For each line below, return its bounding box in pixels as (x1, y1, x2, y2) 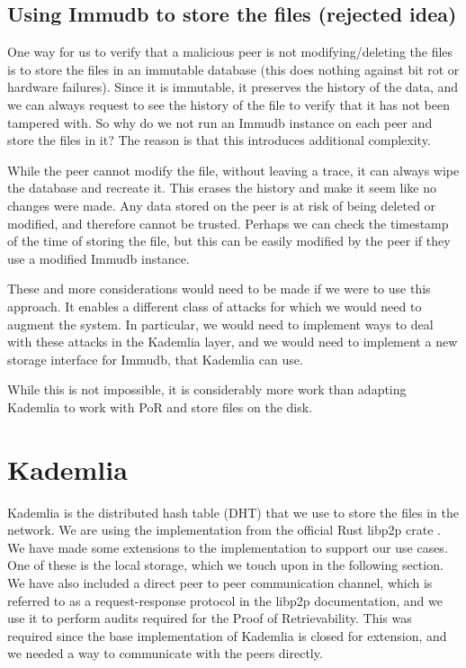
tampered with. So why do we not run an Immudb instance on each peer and (7, 113, 433, 131)
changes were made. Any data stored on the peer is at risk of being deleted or (7, 195, 436, 214)
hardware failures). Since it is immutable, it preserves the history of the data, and (7, 77, 459, 96)
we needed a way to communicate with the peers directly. (7, 644, 323, 663)
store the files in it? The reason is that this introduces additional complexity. (7, 131, 431, 149)
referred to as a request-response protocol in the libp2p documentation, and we (7, 591, 443, 609)
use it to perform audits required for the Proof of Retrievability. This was (7, 609, 412, 627)
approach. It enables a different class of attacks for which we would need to (7, 296, 422, 315)
